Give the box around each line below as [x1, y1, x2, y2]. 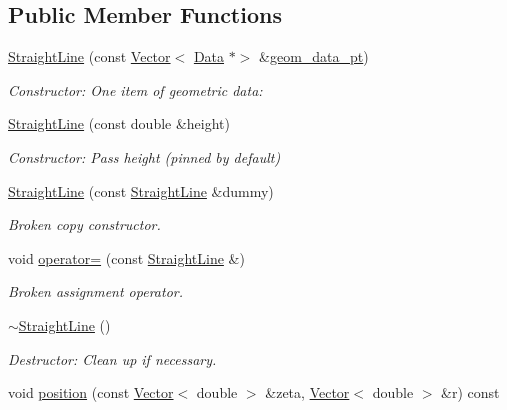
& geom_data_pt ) [259, 46, 369, 67]
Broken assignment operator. [8, 281, 183, 302]
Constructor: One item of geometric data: [8, 79, 263, 100]
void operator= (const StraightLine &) [8, 247, 245, 268]
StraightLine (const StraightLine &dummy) [8, 180, 274, 201]
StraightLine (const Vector [8, 46, 171, 67]
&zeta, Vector [265, 382, 350, 403]
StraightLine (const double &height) [8, 113, 231, 134]
